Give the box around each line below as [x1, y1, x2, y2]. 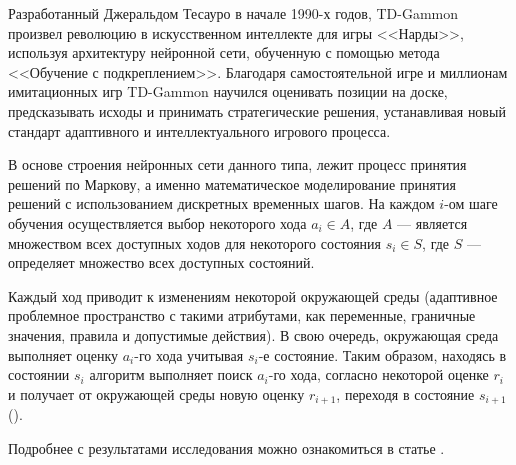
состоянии [8, 364, 70, 385]
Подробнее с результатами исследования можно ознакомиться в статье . [8, 437, 445, 458]
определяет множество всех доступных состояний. [8, 252, 315, 273]
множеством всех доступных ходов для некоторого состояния [8, 232, 382, 253]
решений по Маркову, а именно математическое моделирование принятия [8, 173, 456, 194]
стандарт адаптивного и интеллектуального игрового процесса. [8, 120, 391, 141]
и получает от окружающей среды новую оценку [8, 383, 305, 404]
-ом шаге [444, 193, 498, 214]
